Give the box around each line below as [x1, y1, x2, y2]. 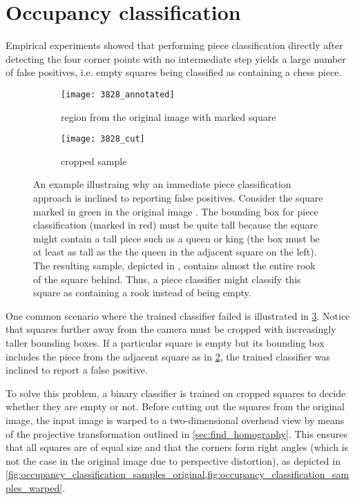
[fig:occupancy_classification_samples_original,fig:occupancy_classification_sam [6, 467, 349, 481]
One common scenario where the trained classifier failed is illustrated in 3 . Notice [6, 308, 350, 323]
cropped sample [61, 153, 127, 168]
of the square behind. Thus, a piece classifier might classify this [33, 271, 301, 286]
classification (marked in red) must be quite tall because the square [33, 218, 318, 232]
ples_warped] [6, 480, 63, 494]
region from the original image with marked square [61, 109, 276, 124]
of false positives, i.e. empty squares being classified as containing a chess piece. [6, 65, 342, 79]
